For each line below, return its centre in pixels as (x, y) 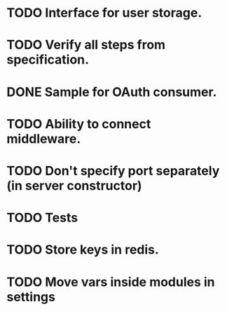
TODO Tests (42, 218)
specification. (48, 60)
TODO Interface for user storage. (104, 13)
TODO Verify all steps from (86, 45)
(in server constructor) (74, 185)
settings (31, 297)
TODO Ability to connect (79, 124)
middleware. (44, 139)
